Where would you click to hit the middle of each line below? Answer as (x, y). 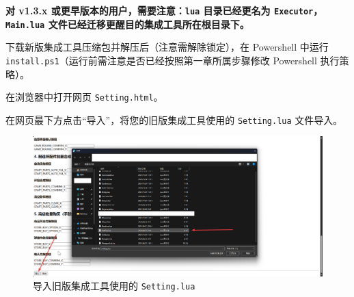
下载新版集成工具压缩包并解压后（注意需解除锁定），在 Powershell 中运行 (167, 47)
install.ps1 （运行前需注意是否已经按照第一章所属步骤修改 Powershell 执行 (173, 60)
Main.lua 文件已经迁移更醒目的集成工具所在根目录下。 (127, 24)
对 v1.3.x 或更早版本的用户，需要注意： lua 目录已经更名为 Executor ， (164, 10)
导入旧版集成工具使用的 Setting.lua (114, 286)
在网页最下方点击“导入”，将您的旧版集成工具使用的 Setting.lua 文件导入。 (174, 119)
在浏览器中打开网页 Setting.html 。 (84, 97)
